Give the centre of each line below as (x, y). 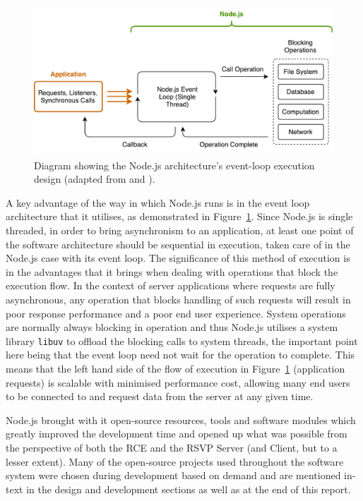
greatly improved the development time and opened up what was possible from (177, 434)
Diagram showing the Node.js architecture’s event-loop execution (174, 165)
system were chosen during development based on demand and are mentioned (173, 475)
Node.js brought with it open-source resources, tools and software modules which (181, 419)
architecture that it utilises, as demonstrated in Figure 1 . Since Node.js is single (179, 216)
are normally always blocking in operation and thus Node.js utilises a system (172, 327)
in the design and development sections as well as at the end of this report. (189, 489)
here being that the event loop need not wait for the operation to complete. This (180, 355)
